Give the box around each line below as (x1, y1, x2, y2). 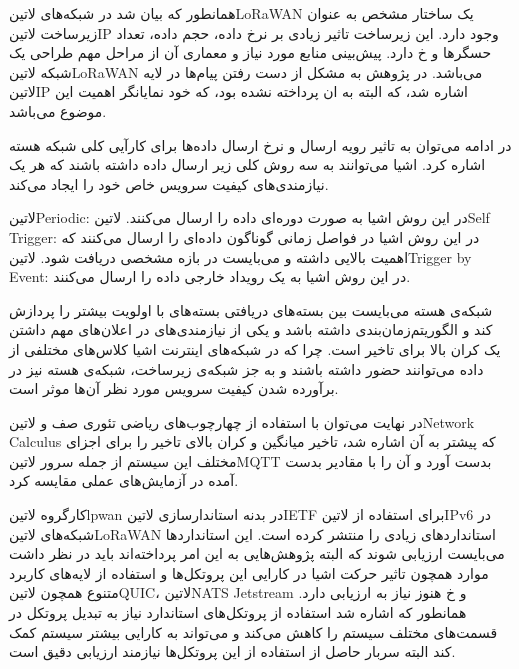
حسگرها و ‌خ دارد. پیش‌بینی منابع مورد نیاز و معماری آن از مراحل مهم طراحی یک (9, 42, 492, 63)
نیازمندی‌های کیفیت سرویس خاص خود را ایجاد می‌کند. (9, 173, 329, 194)
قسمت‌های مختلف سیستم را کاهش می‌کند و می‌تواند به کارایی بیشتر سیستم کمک (9, 621, 498, 642)
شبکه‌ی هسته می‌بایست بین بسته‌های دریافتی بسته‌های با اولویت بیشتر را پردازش (9, 299, 493, 320)
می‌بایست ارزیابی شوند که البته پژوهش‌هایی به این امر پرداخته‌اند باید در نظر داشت (9, 543, 505, 564)
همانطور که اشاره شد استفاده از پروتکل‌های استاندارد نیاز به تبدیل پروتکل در (9, 602, 467, 623)
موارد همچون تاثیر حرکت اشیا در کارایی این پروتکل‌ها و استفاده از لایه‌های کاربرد (9, 562, 489, 583)
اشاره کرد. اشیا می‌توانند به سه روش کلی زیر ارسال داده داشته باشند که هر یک (9, 154, 486, 175)
